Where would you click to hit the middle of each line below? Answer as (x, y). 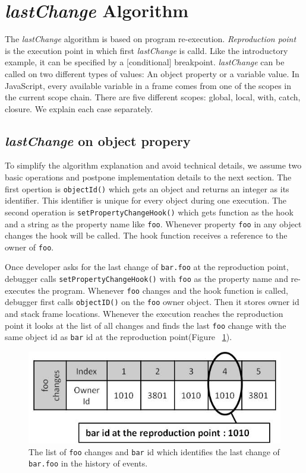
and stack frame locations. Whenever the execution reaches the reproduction (144, 314)
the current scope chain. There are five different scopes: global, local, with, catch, (153, 97)
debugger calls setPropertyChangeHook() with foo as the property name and (146, 279)
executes (20, 290)
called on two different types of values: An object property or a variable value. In (152, 73)
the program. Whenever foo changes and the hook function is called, (163, 290)
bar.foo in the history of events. (88, 463)
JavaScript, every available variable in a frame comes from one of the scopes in (148, 85)
